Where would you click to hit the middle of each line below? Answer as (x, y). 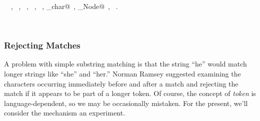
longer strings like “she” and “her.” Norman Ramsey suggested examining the (122, 73)
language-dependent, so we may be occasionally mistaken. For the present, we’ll (126, 103)
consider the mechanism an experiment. (65, 113)
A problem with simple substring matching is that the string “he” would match (125, 64)
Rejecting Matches (42, 45)
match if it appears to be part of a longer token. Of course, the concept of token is (130, 93)
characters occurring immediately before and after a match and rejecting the (121, 83)
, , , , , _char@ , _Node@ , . (64, 6)
